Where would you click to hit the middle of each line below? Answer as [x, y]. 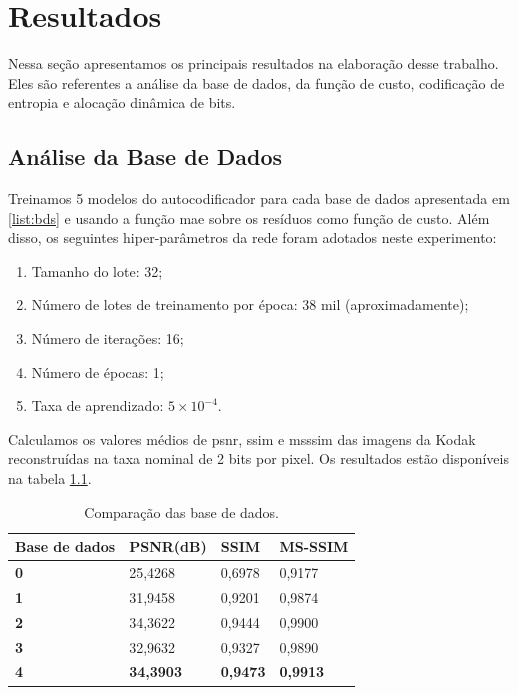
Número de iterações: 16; [107, 338]
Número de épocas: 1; [97, 371]
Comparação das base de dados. [182, 511]
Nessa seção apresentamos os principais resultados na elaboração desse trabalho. [253, 63]
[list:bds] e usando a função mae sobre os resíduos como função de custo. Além [249, 217]
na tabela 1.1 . [50, 478]
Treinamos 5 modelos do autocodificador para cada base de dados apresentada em [259, 198]
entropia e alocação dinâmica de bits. [122, 102]
